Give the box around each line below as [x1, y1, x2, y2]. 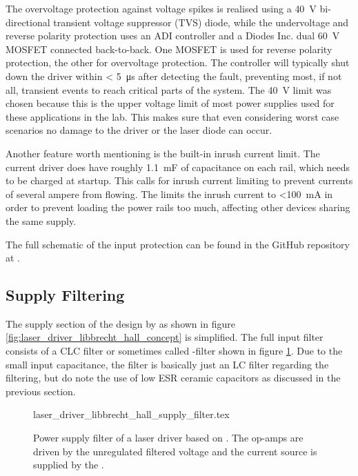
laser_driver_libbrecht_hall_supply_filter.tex [33, 407, 230, 422]
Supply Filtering [6, 284, 125, 306]
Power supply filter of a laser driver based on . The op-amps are [33, 430, 304, 445]
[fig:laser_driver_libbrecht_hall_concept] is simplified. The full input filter [6, 330, 324, 344]
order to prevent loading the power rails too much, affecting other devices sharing [6, 200, 350, 215]
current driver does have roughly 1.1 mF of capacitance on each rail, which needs [6, 159, 350, 174]
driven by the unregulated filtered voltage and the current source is [33, 444, 317, 458]
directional [6, 14, 50, 29]
